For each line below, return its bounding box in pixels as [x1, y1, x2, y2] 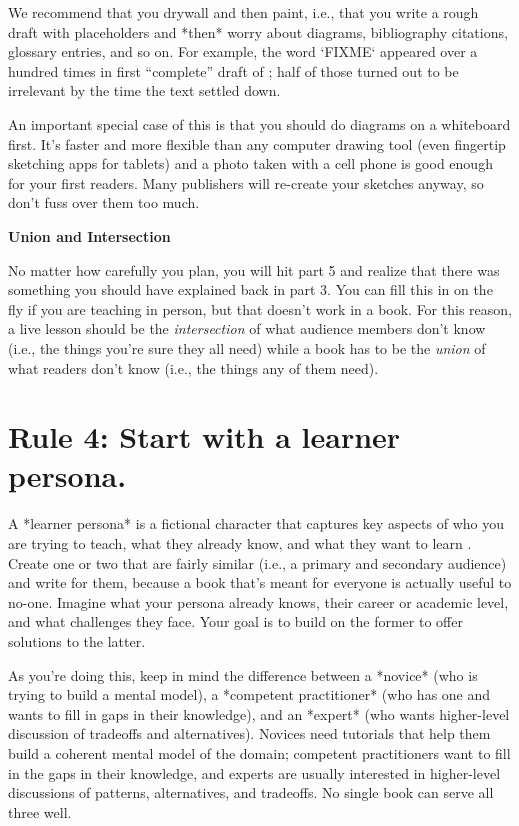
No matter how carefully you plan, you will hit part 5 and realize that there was [8, 259, 500, 280]
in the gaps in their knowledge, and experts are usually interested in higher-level [8, 762, 501, 783]
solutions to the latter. [8, 630, 146, 651]
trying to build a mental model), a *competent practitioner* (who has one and [8, 684, 491, 705]
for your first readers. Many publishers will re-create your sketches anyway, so [8, 172, 484, 193]
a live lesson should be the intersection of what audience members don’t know [8, 318, 486, 339]
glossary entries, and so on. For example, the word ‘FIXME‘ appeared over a [8, 41, 478, 62]
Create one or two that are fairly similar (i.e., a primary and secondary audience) [8, 552, 507, 573]
